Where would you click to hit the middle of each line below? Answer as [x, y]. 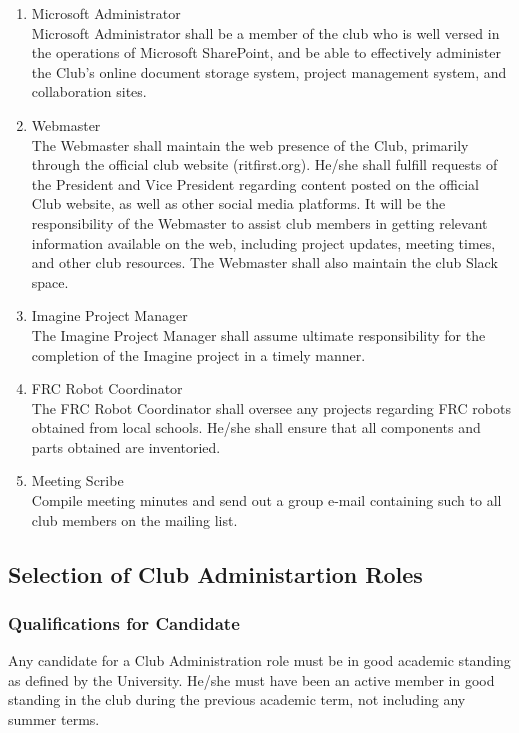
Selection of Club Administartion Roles [215, 573]
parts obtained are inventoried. [126, 446]
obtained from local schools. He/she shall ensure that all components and [256, 427]
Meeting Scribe [77, 480]
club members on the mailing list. [134, 519]
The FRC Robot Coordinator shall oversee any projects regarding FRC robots [271, 407]
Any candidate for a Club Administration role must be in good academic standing [259, 660]
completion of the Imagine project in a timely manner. [198, 354]
